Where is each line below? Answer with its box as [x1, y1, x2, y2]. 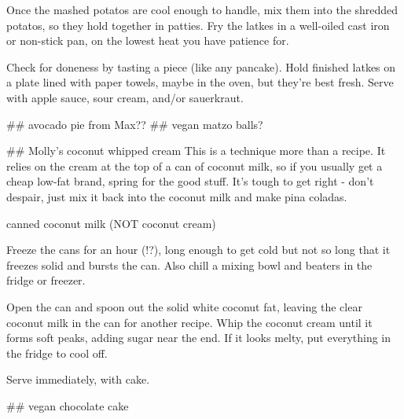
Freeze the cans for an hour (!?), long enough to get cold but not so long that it [6, 241, 391, 258]
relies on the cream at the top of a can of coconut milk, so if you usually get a [6, 157, 383, 174]
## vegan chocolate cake [6, 397, 129, 413]
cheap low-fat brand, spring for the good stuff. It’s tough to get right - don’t [6, 173, 374, 189]
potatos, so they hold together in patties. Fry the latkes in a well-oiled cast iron [6, 17, 390, 33]
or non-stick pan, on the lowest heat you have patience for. [6, 32, 289, 49]
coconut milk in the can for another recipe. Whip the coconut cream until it [6, 314, 373, 330]
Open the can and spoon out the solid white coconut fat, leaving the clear [6, 298, 362, 314]
